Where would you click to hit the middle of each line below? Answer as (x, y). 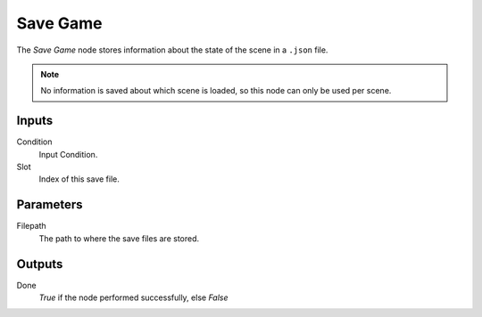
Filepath (31, 226)
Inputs (35, 121)
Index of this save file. (79, 179)
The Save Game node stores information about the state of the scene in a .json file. (172, 50)
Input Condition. (68, 154)
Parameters (50, 205)
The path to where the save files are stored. (119, 238)
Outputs (40, 264)
